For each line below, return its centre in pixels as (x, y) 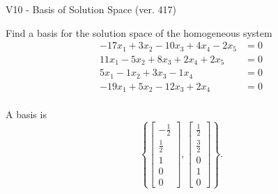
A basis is (26, 114)
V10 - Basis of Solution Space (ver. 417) (91, 9)
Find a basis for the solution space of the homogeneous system (139, 32)
